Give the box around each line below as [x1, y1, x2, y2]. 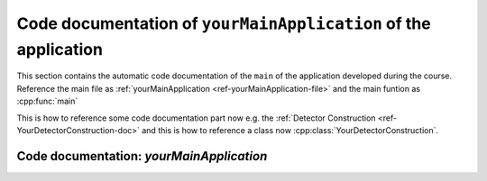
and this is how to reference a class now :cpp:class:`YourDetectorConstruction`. [141, 124, 439, 135]
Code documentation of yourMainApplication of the [16, 14, 432, 33]
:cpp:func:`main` [16, 95, 78, 107]
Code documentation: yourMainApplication [16, 149, 268, 164]
